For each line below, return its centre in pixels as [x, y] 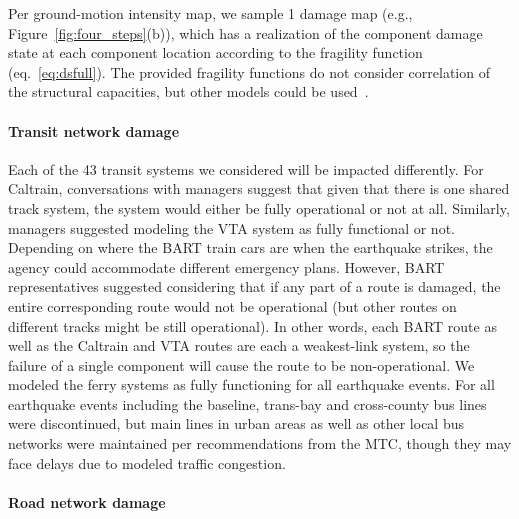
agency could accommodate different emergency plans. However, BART [226, 266]
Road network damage [87, 501]
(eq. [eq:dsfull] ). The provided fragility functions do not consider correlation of [249, 71]
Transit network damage [94, 130]
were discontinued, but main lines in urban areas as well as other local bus [236, 423]
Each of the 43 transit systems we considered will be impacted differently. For [246, 168]
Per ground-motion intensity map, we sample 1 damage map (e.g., [210, 13]
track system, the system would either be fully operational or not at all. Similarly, [259, 207]
